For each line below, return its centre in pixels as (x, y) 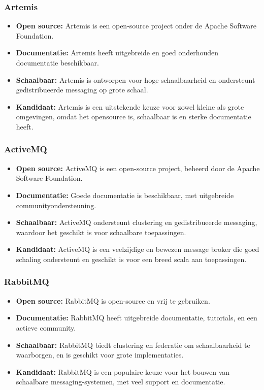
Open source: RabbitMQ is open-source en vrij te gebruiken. (113, 300)
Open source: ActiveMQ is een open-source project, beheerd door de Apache (138, 168)
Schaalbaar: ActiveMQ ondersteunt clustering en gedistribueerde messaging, (137, 222)
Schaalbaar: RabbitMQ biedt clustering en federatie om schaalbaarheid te (133, 345)
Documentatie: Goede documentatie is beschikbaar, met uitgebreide (125, 195)
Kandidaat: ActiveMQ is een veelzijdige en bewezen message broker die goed (138, 249)
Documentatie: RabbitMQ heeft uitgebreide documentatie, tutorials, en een (137, 318)
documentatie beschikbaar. (57, 62)
